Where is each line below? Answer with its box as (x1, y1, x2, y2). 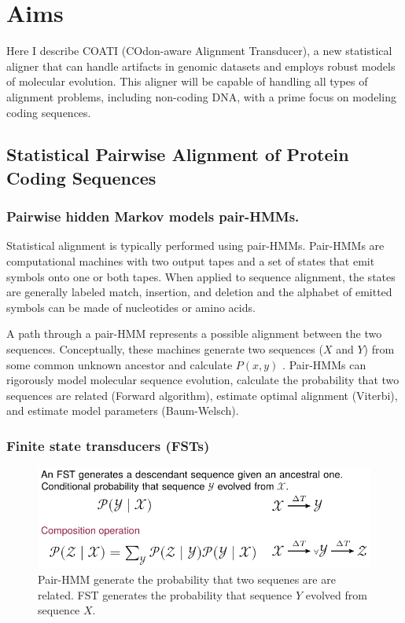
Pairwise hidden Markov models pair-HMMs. (6, 207, 300, 226)
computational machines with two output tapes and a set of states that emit (6, 253, 375, 269)
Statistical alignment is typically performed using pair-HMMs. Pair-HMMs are (6, 237, 385, 254)
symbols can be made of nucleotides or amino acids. (6, 299, 256, 315)
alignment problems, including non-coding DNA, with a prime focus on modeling (6, 88, 396, 104)
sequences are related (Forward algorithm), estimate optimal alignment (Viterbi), (6, 387, 398, 403)
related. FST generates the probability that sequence (38, 586, 293, 603)
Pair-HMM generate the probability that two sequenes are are (38, 571, 336, 588)
